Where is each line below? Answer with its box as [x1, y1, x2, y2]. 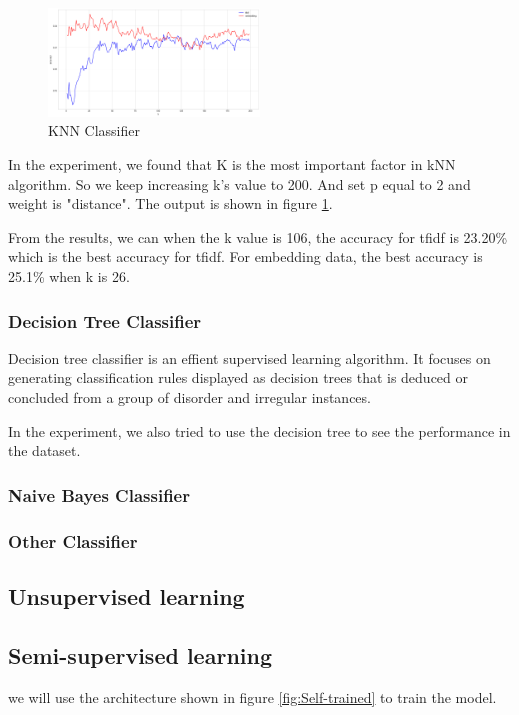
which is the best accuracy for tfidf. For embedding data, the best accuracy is [8, 246, 483, 267]
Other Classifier [8, 528, 138, 553]
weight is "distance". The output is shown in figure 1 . [8, 193, 333, 214]
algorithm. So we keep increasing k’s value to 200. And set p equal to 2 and [8, 173, 471, 194]
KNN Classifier [48, 120, 140, 141]
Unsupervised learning [8, 580, 245, 611]
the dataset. [8, 440, 81, 461]
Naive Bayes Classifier [8, 482, 190, 507]
